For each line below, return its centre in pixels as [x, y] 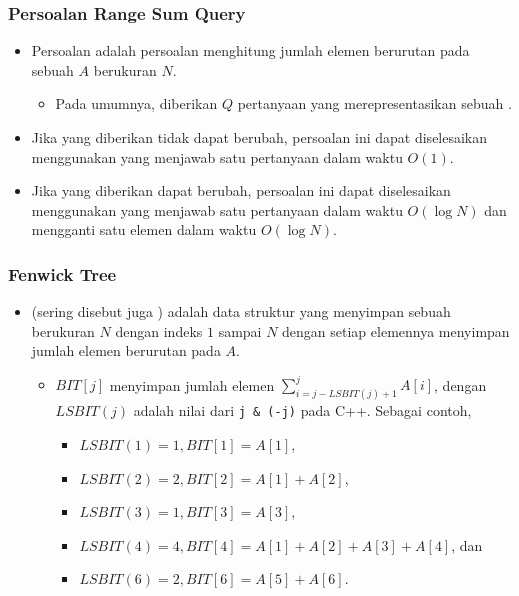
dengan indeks [159, 330]
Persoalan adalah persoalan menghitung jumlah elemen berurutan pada [250, 50]
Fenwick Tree [62, 273]
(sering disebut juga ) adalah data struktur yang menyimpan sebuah [241, 311]
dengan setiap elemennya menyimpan [396, 330]
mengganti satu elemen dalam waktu [144, 229]
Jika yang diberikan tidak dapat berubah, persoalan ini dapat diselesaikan [259, 137]
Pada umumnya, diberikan [136, 103]
